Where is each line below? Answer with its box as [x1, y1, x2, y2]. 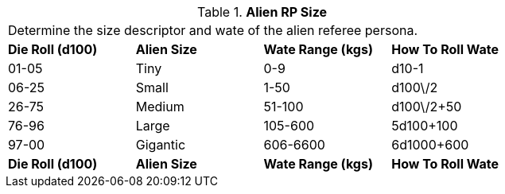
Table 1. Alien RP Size [196, 4, 327, 20]
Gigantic [135, 137, 186, 153]
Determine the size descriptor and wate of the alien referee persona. [8, 22, 418, 38]
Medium [135, 99, 185, 114]
